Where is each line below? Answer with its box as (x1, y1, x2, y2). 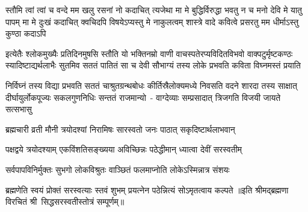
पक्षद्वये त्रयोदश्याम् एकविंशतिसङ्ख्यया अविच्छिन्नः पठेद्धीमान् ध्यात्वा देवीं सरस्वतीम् (5, 143, 242, 156)
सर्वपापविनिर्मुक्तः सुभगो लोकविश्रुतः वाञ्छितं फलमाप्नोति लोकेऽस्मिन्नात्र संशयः (5, 163, 230, 175)
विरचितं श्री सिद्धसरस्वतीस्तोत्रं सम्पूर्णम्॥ (5, 195, 125, 208)
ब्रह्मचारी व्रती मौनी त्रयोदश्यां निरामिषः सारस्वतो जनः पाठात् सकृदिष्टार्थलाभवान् (5, 123, 235, 135)
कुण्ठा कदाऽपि (5, 27, 46, 40)
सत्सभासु (5, 103, 32, 115)
